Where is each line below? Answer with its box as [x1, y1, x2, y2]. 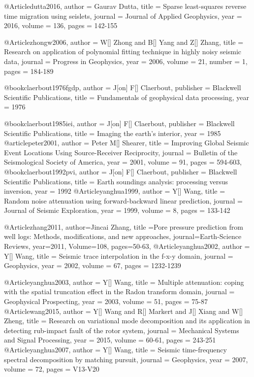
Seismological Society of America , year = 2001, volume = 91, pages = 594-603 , [4, 157, 242, 167]
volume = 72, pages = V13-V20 [4, 364, 99, 374]
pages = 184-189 [4, 66, 54, 76]
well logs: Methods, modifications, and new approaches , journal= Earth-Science [4, 231, 242, 241]
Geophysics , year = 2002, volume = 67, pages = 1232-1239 [4, 260, 181, 271]
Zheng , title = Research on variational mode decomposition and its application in [4, 315, 250, 326]
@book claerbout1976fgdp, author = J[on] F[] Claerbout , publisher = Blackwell [4, 82, 241, 93]
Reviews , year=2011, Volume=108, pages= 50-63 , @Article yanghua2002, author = [4, 241, 250, 251]
